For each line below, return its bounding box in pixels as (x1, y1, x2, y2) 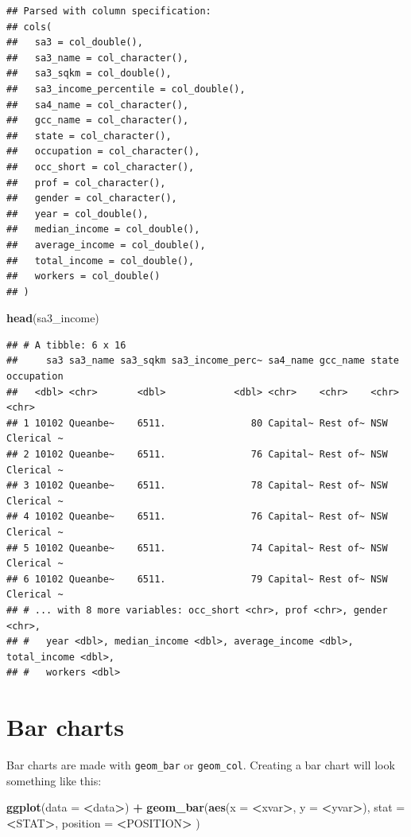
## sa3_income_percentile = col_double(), (6, 83, 246, 95)
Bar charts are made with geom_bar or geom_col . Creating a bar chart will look (6, 757, 395, 773)
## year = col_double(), (6, 208, 149, 220)
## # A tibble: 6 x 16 (6, 339, 126, 351)
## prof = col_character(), (6, 177, 166, 189)
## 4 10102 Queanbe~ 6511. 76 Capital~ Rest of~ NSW (6, 511, 388, 523)
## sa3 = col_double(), (6, 37, 143, 49)
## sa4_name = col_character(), (6, 99, 189, 111)
